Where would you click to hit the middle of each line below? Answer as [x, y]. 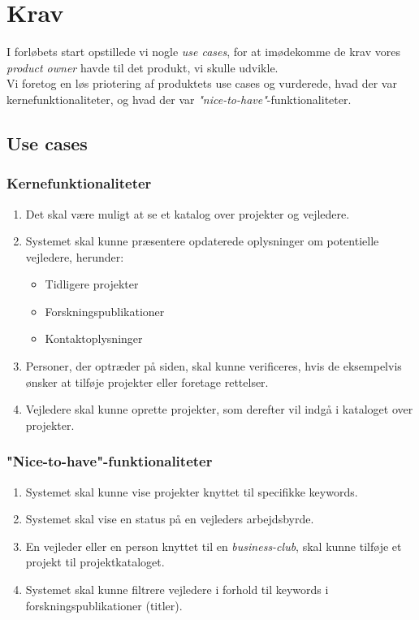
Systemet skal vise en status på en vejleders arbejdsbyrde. [170, 519]
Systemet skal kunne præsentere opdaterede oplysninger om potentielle [202, 241]
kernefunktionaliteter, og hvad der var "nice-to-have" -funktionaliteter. [179, 99]
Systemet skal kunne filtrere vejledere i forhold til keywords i [177, 590]
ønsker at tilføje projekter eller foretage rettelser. [147, 382]
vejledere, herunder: [75, 256]
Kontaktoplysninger [94, 338]
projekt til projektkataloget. [95, 562]
